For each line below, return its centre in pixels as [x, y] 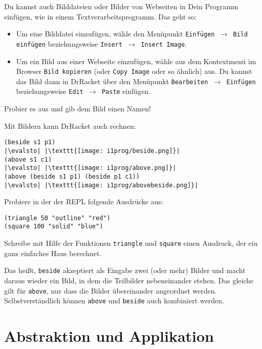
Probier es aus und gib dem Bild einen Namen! [78, 109]
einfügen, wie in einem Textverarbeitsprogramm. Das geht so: [101, 16]
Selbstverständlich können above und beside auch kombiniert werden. [114, 300]
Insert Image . [164, 43]
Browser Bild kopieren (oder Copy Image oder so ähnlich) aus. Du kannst [134, 71]
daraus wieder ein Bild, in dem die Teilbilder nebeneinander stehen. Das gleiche [129, 280]
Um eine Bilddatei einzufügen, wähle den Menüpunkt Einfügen [115, 34]
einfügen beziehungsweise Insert [69, 43]
